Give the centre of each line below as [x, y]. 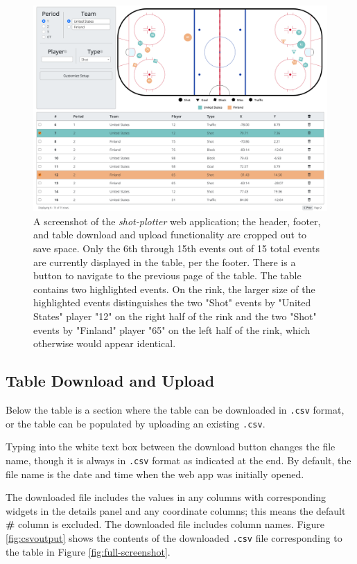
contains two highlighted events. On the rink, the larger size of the [174, 289]
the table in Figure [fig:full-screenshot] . [88, 551]
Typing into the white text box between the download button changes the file [171, 447]
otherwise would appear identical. [105, 343]
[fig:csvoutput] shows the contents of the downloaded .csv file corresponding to [174, 537]
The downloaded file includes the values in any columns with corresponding [166, 497]
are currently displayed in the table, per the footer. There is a [165, 262]
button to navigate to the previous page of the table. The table [167, 275]
